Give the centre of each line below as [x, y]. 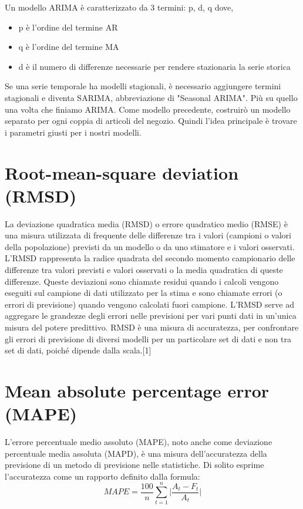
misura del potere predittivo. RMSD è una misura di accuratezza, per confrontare [152, 327]
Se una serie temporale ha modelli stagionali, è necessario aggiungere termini [143, 86]
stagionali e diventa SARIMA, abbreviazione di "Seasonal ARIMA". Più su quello [151, 97]
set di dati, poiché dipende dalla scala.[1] [78, 350]
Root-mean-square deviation [122, 172]
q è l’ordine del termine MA [69, 47]
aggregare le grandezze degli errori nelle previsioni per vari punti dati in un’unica [151, 316]
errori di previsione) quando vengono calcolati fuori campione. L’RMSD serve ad [149, 304]
